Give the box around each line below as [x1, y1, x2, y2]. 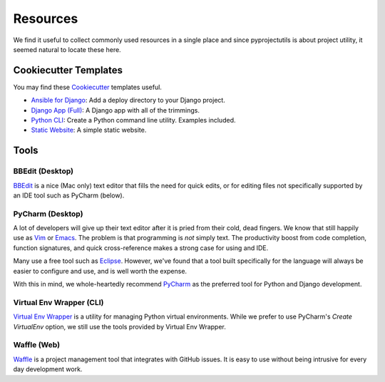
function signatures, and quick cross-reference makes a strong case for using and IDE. [13, 243, 269, 252]
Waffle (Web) [13, 340, 61, 350]
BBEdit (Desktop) [13, 166, 74, 176]
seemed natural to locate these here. [13, 45, 121, 53]
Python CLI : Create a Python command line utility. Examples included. [31, 116, 236, 125]
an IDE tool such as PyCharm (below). [13, 191, 125, 200]
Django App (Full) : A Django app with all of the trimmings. [31, 105, 200, 114]
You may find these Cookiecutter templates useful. [13, 83, 162, 91]
